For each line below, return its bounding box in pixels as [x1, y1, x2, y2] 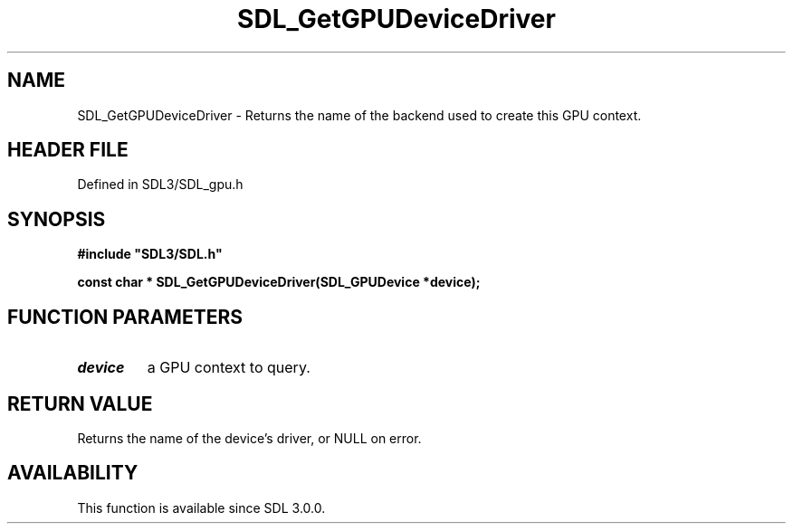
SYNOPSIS [7, 207, 106, 231]
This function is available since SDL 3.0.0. [77, 499, 326, 516]
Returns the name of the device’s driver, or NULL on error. [77, 430, 422, 446]
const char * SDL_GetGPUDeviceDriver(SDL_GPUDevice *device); [77, 274, 481, 290]
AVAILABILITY [7, 461, 139, 485]
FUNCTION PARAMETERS [7, 305, 243, 328]
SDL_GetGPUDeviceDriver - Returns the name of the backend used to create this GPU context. [77, 107, 642, 123]
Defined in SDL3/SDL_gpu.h [77, 176, 244, 193]
